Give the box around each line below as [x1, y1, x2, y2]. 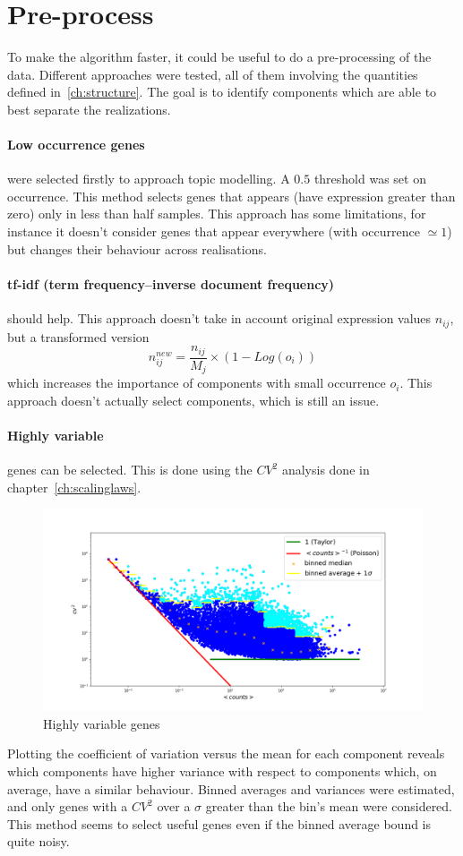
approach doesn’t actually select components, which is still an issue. [7, 390, 380, 409]
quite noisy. [7, 832, 70, 851]
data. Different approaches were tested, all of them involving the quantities [7, 64, 418, 83]
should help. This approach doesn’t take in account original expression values [7, 309, 432, 328]
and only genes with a [7, 797, 128, 816]
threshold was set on [313, 169, 426, 188]
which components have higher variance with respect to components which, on [7, 762, 437, 781]
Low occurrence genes [7, 135, 145, 154]
